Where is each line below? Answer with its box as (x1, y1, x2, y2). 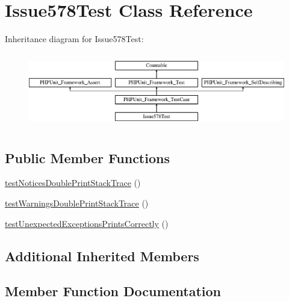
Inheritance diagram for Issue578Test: (5, 33, 144, 45)
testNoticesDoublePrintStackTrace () (5, 176, 141, 189)
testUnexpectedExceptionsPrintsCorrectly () (5, 217, 169, 229)
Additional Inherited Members (5, 246, 199, 265)
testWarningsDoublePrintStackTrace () (5, 196, 149, 209)
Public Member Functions (5, 148, 170, 167)
